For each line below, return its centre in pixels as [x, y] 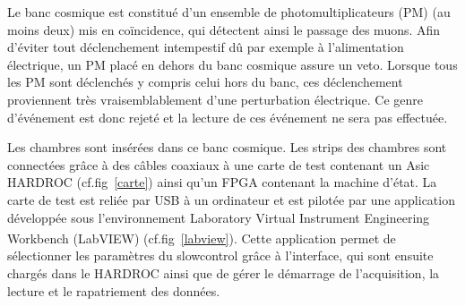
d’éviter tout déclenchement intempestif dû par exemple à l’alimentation [206, 47]
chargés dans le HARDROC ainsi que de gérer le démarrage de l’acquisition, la [224, 272]
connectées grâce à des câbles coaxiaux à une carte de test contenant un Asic [219, 164]
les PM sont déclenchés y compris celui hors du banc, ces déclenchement [205, 82]
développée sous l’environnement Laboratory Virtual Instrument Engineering [219, 217]
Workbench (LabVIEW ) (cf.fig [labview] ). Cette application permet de [202, 238]
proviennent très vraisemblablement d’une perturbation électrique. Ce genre [215, 99]
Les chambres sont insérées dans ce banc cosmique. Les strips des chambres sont [227, 147]
